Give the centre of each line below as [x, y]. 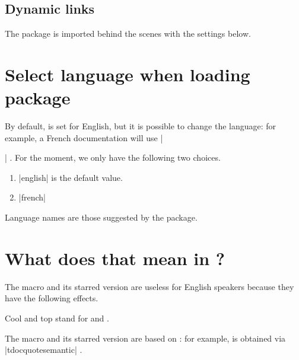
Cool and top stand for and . [57, 318]
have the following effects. [52, 298]
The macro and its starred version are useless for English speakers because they [149, 286]
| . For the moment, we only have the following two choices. [113, 157]
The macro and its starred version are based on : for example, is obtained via [145, 338]
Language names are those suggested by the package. [101, 217]
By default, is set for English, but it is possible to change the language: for [141, 126]
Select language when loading [128, 74]
